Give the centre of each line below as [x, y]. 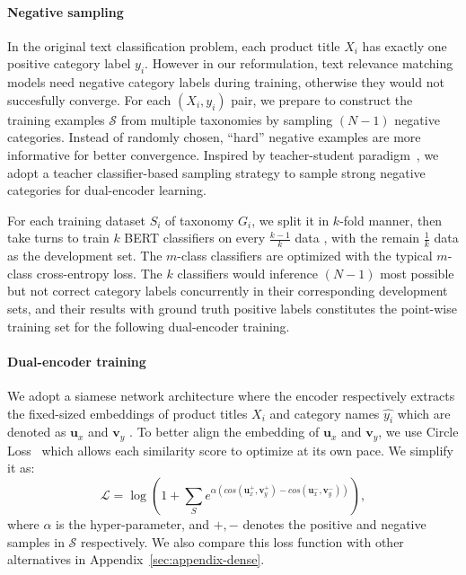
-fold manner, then [391, 220]
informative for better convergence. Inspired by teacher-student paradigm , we [223, 154]
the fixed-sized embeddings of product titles [127, 413]
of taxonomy [200, 220]
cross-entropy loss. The [99, 273]
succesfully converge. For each [89, 99]
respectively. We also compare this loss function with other [242, 541]
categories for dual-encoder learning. [107, 190]
